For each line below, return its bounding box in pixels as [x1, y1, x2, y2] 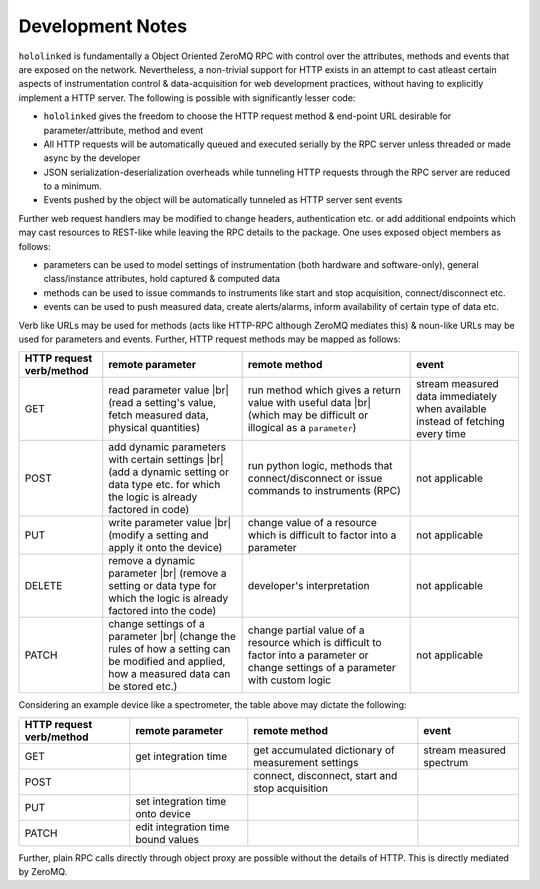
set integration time [135, 794, 227, 808]
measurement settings [253, 755, 359, 769]
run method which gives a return [247, 383, 402, 397]
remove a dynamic [108, 554, 196, 568]
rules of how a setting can [108, 642, 231, 656]
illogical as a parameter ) [247, 421, 357, 435]
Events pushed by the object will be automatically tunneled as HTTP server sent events [43, 194, 403, 206]
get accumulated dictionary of [253, 743, 395, 757]
